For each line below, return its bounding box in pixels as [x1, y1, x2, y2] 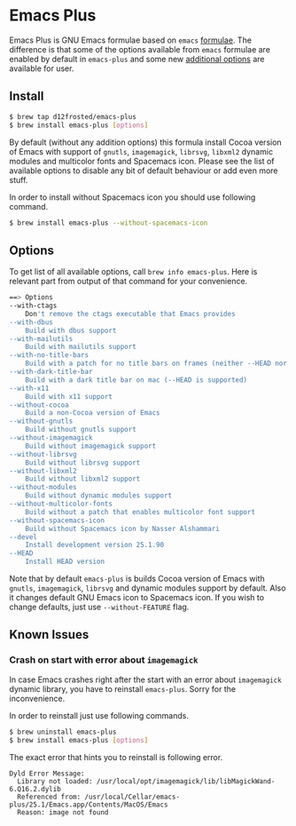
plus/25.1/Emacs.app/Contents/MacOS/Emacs [9, 800, 168, 809]
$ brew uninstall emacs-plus [9, 727, 117, 736]
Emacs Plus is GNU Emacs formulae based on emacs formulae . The [9, 35, 253, 45]
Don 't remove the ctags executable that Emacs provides [25, 309, 237, 318]
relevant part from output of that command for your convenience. [9, 276, 248, 287]
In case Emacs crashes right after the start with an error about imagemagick [9, 674, 282, 685]
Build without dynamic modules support [25, 491, 173, 500]
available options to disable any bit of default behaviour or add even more [9, 165, 278, 176]
